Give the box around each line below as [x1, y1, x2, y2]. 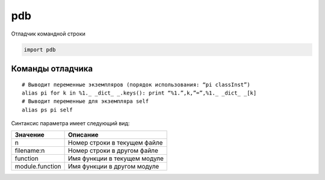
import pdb [23, 46, 56, 53]
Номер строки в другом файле [68, 146, 159, 155]
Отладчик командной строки [11, 30, 85, 37]
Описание [68, 131, 99, 139]
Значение [14, 131, 45, 139]
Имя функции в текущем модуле [68, 154, 164, 163]
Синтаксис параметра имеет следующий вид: [11, 120, 130, 127]
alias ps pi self [22, 106, 73, 113]
